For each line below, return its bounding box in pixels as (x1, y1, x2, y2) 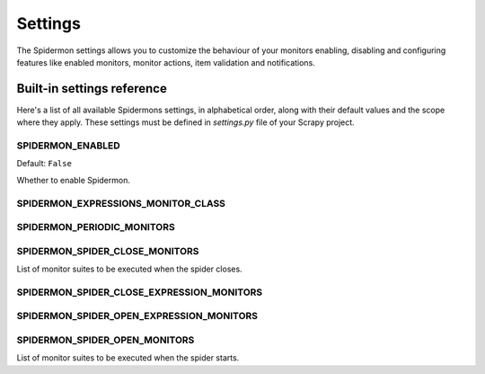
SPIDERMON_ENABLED (16, 139, 120, 152)
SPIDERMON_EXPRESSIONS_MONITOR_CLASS (16, 197, 226, 209)
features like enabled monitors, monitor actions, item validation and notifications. (16, 57, 316, 67)
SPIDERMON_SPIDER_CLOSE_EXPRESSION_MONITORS (16, 286, 263, 298)
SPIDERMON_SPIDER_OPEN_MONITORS (16, 334, 195, 346)
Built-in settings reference (16, 81, 168, 96)
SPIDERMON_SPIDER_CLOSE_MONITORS (16, 245, 199, 257)
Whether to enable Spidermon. (16, 174, 130, 185)
